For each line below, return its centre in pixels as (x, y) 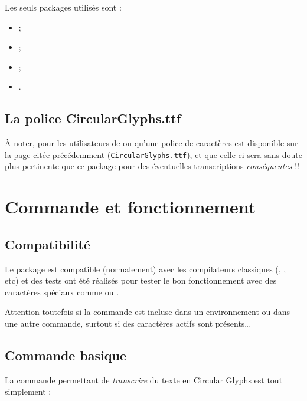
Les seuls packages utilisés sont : (63, 7)
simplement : (28, 391)
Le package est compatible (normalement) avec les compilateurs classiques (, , (146, 269)
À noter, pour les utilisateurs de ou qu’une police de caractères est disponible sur (151, 143)
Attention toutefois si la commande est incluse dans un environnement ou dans (148, 312)
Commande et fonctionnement (130, 207)
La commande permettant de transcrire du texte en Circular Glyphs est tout (144, 379)
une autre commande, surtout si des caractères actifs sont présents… (128, 323)
